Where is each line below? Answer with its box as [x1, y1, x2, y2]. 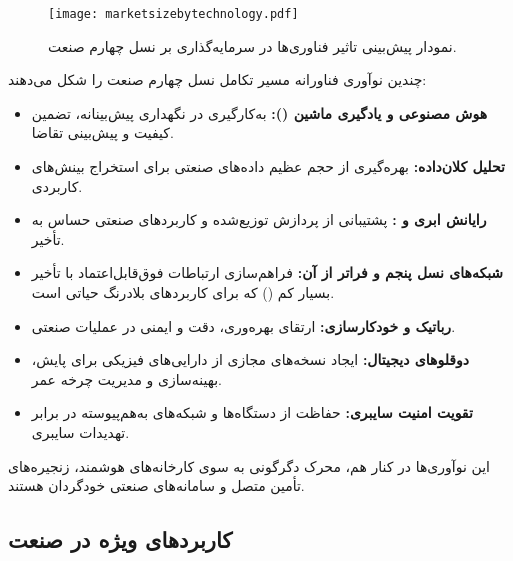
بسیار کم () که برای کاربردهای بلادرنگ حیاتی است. [31, 282, 335, 302]
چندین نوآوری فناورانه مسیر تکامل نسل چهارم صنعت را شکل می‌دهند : [8, 69, 427, 90]
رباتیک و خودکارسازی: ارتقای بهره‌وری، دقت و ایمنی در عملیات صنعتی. [31, 315, 456, 336]
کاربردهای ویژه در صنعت [8, 524, 233, 555]
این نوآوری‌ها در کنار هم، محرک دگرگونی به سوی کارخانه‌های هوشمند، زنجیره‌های [8, 455, 490, 476]
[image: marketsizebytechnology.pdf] [48, 7, 299, 21]
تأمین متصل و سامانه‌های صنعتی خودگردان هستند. [8, 475, 305, 496]
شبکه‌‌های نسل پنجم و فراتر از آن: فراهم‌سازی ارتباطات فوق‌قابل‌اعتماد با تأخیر [31, 262, 504, 283]
